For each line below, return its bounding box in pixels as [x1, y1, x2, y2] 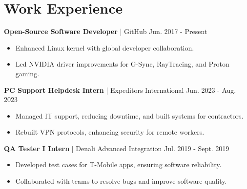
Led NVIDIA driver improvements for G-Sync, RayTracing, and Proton [15, 59, 229, 69]
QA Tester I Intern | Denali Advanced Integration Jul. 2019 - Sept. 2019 [4, 143, 229, 153]
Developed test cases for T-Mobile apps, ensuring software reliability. [15, 159, 222, 170]
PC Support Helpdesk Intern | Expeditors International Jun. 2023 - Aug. [4, 85, 236, 95]
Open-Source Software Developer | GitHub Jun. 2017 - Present [4, 26, 207, 36]
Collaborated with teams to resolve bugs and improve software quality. [15, 176, 227, 186]
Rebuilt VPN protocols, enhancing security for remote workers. [15, 127, 205, 137]
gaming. [15, 68, 40, 78]
